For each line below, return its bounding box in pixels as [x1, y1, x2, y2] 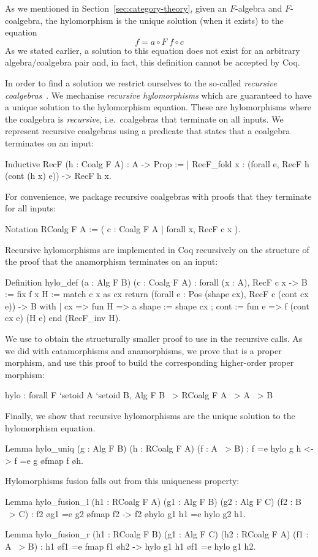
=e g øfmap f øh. [20, 453, 83, 466]
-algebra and [235, 2, 282, 14]
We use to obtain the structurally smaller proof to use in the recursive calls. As [5, 332, 303, 345]
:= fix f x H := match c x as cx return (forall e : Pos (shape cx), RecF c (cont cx [5, 287, 309, 300]
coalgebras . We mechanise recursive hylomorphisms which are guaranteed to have [5, 88, 312, 101]
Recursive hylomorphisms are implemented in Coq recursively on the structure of [5, 243, 309, 256]
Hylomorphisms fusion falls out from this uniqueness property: [5, 474, 240, 487]
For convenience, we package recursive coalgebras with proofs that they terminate [5, 189, 312, 202]
